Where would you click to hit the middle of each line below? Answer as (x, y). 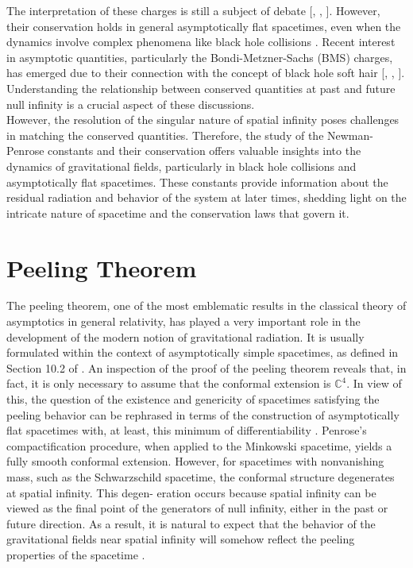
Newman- (350, 135)
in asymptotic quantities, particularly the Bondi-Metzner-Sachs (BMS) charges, (200, 57)
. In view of (374, 383)
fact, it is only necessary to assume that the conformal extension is (169, 383)
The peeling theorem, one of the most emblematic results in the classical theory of (206, 305)
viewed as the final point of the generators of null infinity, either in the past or (197, 508)
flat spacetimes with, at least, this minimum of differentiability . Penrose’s (187, 430)
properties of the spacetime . (76, 554)
